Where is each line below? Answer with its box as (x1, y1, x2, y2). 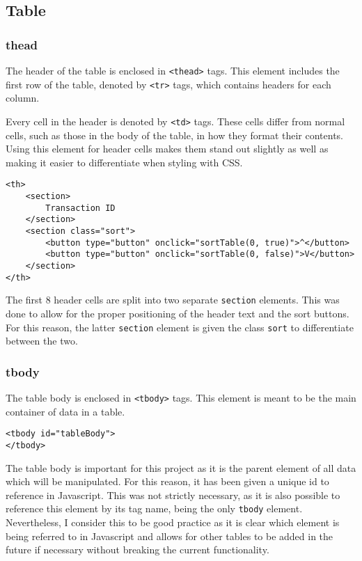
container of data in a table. (6, 404, 125, 418)
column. (6, 90, 40, 105)
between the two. (6, 333, 78, 348)
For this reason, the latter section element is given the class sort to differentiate (6, 319, 354, 334)
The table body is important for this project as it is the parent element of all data (6, 460, 356, 475)
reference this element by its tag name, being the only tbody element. (6, 501, 303, 516)
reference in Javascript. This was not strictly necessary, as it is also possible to (6, 487, 340, 502)
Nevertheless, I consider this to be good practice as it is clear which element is (6, 514, 340, 529)
